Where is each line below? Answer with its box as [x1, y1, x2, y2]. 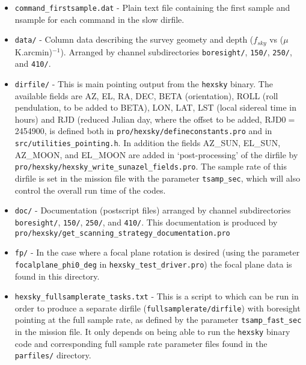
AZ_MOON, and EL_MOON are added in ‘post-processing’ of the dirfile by [14, 148, 298, 161]
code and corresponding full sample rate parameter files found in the [14, 337, 268, 349]
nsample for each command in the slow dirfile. [14, 13, 185, 25]
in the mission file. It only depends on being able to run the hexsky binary [14, 325, 290, 338]
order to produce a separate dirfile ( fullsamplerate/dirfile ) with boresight [14, 301, 301, 314]
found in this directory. [14, 269, 100, 282]
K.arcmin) [14, 45, 53, 58]
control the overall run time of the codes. [14, 183, 166, 196]
